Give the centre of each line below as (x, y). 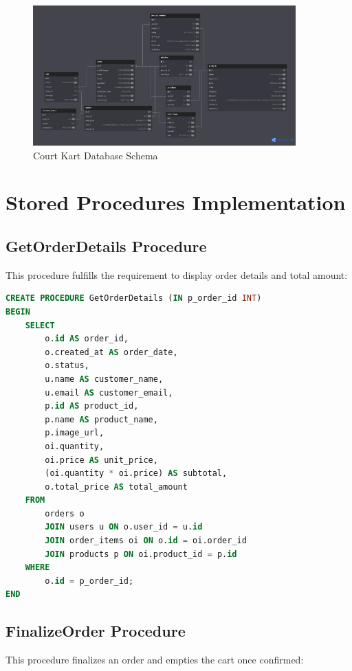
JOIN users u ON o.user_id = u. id (124, 527)
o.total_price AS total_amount (116, 487)
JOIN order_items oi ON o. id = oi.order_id (146, 541)
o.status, (67, 366)
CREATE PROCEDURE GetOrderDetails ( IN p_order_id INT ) (134, 298)
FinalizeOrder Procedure (96, 631)
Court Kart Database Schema (96, 155)
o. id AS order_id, (87, 339)
